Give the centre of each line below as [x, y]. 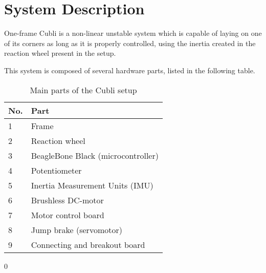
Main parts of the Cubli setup [83, 90]
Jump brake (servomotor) [76, 229]
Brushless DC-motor [67, 200]
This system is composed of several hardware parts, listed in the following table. [130, 70]
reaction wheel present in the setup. [60, 53]
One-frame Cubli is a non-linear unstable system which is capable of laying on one [133, 33]
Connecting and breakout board [88, 244]
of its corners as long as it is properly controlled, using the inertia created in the [130, 43]
